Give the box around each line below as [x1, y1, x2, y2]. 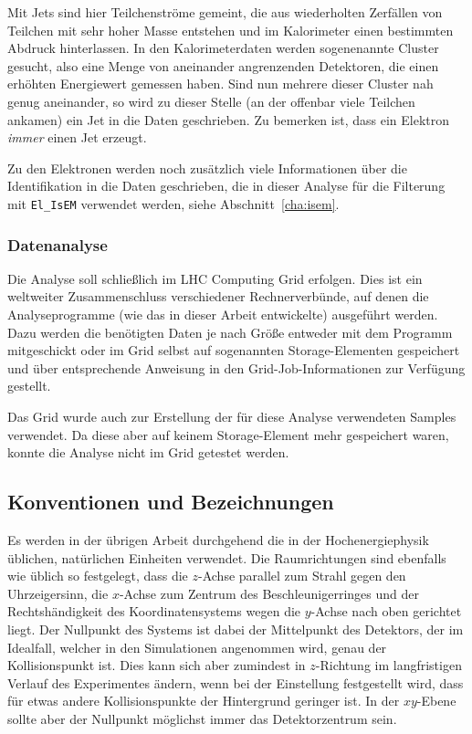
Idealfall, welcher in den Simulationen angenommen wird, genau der [7, 637, 387, 656]
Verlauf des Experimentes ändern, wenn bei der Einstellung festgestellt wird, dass [7, 673, 464, 692]
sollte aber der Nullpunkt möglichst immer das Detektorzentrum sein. [7, 708, 397, 728]
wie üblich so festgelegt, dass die [7, 566, 188, 585]
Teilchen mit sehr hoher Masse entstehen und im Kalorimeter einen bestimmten [7, 20, 454, 39]
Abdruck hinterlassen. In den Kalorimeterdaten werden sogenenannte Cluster [7, 38, 439, 58]
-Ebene [416, 691, 456, 710]
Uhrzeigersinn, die [7, 583, 109, 603]
